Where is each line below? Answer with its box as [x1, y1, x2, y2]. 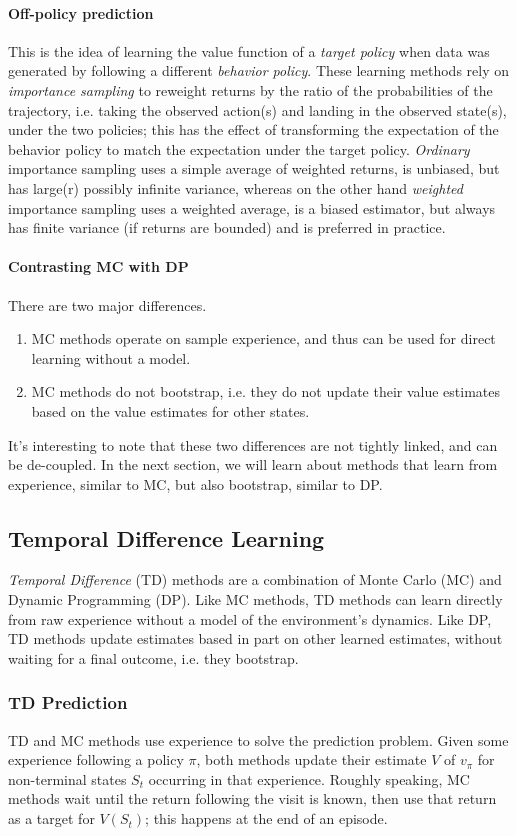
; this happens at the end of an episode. [145, 808, 388, 829]
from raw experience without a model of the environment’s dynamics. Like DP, [8, 608, 492, 629]
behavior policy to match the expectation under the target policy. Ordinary [8, 138, 470, 159]
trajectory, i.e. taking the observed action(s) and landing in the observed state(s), [8, 99, 507, 120]
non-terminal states [8, 768, 127, 789]
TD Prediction [8, 690, 128, 715]
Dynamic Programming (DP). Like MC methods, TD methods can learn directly [8, 589, 503, 610]
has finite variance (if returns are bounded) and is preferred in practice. [8, 217, 446, 238]
